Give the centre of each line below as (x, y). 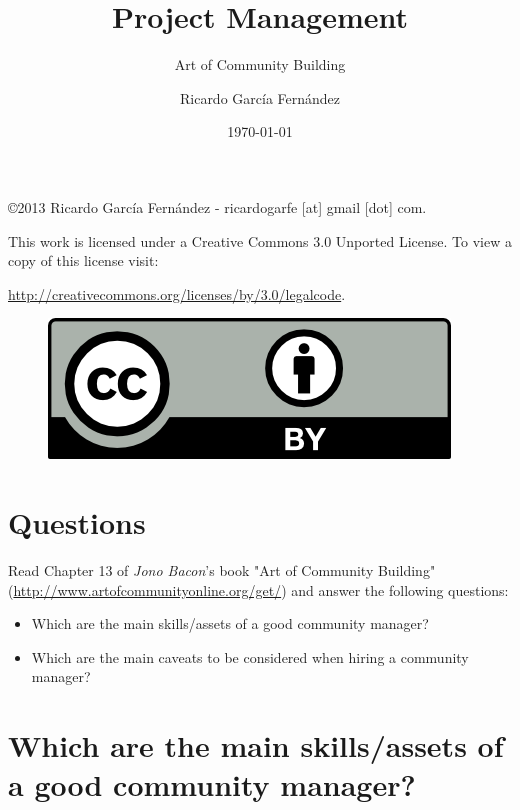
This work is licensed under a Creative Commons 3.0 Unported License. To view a (260, 240)
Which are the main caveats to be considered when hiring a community (250, 656)
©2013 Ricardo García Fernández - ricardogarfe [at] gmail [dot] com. (217, 206)
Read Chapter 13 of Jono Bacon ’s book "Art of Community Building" (222, 570)
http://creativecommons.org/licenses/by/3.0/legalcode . (177, 293)
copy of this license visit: (83, 260)
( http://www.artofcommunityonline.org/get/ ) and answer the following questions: (258, 589)
